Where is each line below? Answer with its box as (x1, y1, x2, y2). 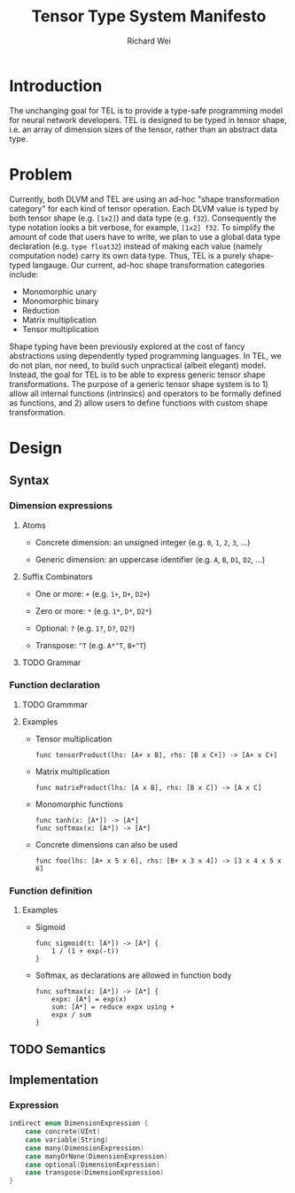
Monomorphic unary (21, 286, 97, 297)
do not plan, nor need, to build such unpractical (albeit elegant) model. (9, 360, 267, 370)
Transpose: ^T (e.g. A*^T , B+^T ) (35, 639, 147, 650)
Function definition (9, 884, 93, 896)
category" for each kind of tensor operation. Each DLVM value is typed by (9, 203, 279, 213)
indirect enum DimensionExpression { (9, 1119, 149, 1128)
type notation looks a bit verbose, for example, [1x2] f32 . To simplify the (9, 221, 276, 232)
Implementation (9, 1072, 99, 1087)
